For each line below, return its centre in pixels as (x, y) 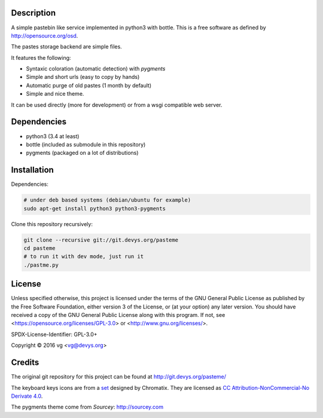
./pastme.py (41, 265)
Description (33, 13)
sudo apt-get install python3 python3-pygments (95, 208)
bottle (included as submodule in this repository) (86, 144)
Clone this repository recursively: (52, 224)
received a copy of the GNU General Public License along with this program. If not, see (118, 315)
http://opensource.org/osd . (45, 35)
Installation (32, 170)
